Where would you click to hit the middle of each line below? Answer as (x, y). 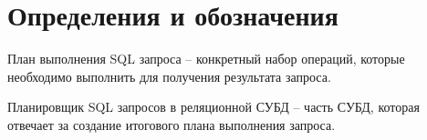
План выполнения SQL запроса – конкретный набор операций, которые (206, 59)
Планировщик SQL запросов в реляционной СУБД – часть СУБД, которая (213, 107)
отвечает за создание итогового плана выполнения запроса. (172, 124)
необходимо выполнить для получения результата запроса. (169, 76)
